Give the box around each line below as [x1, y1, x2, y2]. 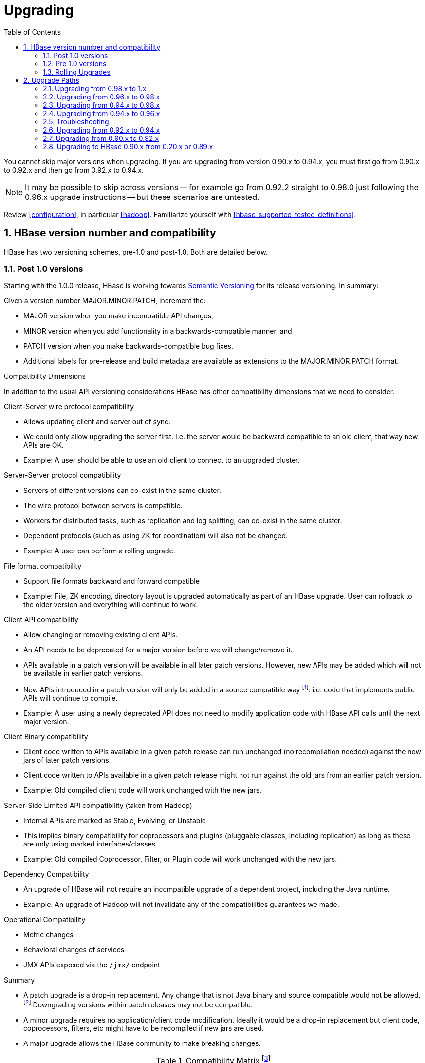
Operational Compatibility [4, 915, 86, 924]
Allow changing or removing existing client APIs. [23, 630, 178, 639]
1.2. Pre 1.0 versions [43, 59, 107, 68]
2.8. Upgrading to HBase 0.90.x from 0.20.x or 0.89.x [43, 142, 213, 151]
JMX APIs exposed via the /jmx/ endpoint [23, 961, 160, 969]
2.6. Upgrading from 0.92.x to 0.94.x [43, 125, 160, 134]
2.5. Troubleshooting [43, 117, 109, 126]
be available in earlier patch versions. [23, 669, 143, 678]
